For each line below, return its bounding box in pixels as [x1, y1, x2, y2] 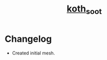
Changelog [5, 33, 52, 44]
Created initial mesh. [12, 50, 55, 56]
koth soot [67, 3, 102, 16]
